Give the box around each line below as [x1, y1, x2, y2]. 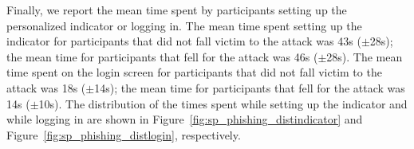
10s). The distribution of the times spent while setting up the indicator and [38, 95, 408, 112]
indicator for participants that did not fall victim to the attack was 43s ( [6, 33, 361, 49]
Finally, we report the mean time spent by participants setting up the [6, 2, 347, 18]
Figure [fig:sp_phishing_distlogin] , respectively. [6, 126, 241, 143]
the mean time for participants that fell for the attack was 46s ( [6, 48, 318, 65]
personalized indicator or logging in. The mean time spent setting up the [6, 17, 362, 33]
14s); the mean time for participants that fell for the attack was [94, 79, 405, 96]
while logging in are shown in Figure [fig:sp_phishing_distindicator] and [6, 111, 363, 127]
